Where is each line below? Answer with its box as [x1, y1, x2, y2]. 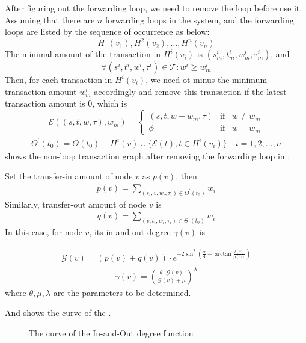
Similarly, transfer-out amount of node [5, 197, 147, 210]
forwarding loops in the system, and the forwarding [105, 13, 294, 26]
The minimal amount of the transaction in [5, 48, 161, 60]
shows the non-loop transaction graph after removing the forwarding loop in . [5, 149, 290, 162]
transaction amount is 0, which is [5, 97, 127, 110]
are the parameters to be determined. [53, 286, 191, 298]
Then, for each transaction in [5, 73, 112, 86]
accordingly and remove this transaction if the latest [94, 85, 287, 97]
